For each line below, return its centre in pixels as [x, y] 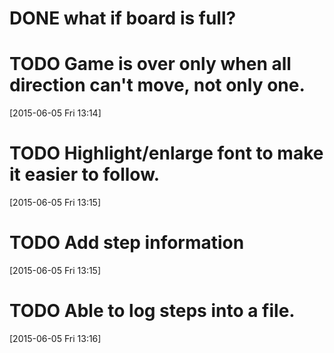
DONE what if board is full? [123, 18]
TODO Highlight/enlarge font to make [166, 153]
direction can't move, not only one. [157, 85]
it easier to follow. [85, 174]
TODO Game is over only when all [150, 64]
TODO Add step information [127, 243]
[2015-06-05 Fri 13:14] [55, 113]
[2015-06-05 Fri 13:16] [55, 338]
